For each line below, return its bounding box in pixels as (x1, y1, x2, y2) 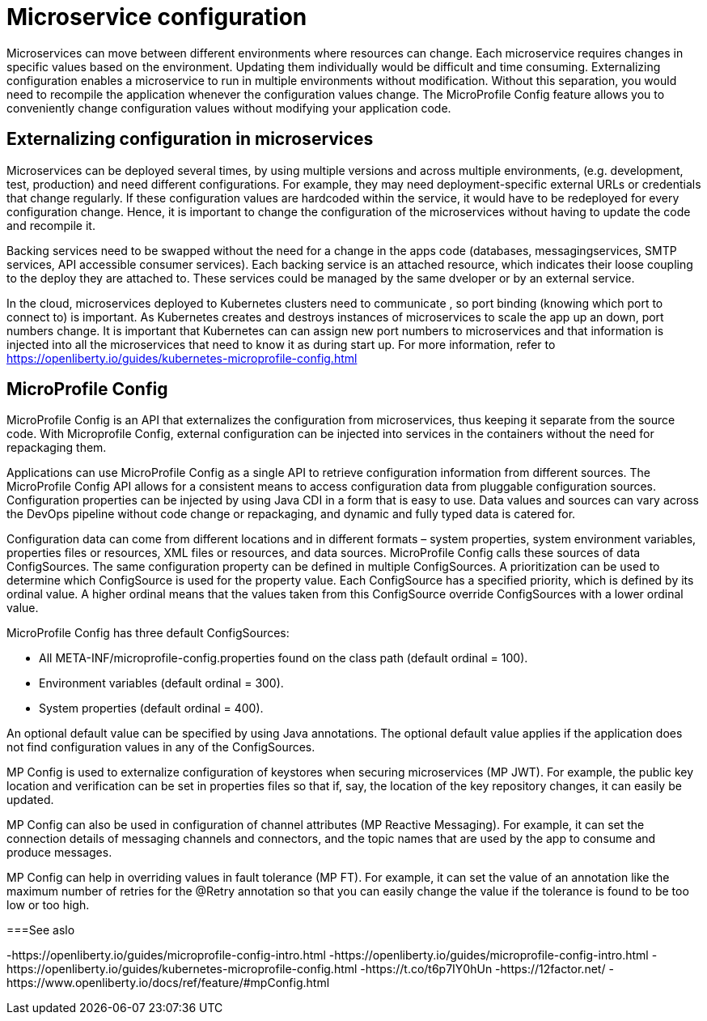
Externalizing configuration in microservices (6, 129, 374, 150)
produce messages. (6, 845, 112, 860)
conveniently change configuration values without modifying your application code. (6, 100, 451, 115)
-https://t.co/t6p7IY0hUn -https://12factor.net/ (360, 962, 606, 976)
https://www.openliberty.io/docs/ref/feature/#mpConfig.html (6, 976, 330, 990)
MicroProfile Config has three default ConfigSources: (6, 626, 290, 640)
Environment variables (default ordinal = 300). (39, 676, 284, 691)
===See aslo (6, 923, 75, 938)
